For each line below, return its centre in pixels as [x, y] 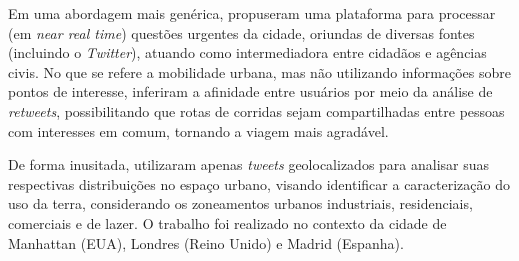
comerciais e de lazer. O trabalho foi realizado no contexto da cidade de [227, 222]
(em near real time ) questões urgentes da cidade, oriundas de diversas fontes [241, 32]
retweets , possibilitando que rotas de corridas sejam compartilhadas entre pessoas [256, 110]
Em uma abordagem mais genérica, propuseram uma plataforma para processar [252, 13]
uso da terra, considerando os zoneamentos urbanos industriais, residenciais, [240, 203]
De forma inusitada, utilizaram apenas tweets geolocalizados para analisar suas [249, 164]
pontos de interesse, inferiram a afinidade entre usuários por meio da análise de [250, 91]
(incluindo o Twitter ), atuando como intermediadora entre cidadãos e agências [247, 52]
